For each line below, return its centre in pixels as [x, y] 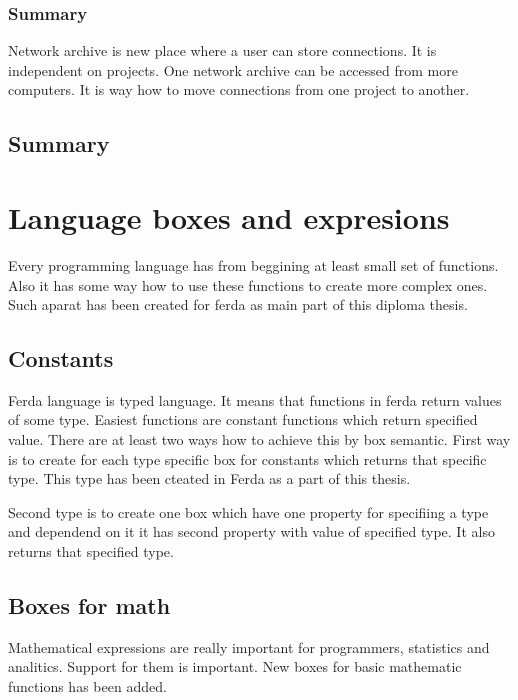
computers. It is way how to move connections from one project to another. [239, 89]
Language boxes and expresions [229, 216]
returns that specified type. [91, 551]
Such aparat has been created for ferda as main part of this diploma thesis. [238, 304]
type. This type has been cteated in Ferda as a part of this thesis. [209, 478]
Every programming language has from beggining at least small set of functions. [253, 264]
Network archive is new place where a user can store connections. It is [222, 50]
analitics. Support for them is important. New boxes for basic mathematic [235, 666]
